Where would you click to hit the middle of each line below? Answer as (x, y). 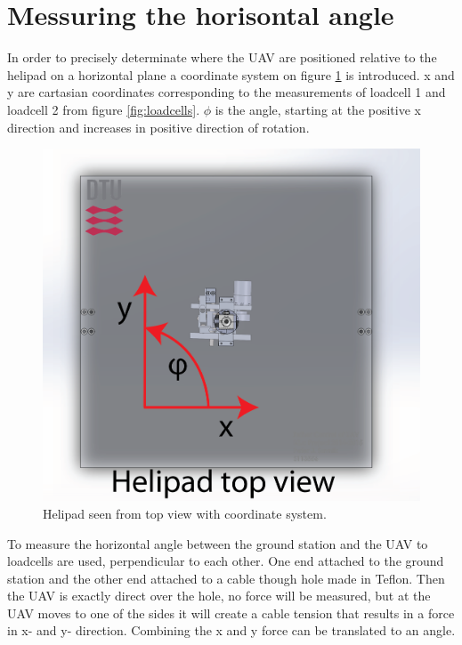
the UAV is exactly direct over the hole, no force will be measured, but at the (219, 596)
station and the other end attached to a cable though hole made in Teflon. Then (226, 578)
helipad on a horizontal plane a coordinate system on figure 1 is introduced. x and (231, 74)
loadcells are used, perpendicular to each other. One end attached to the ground (226, 561)
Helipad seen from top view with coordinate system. (185, 513)
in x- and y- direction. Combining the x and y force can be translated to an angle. (231, 630)
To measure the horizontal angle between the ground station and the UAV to (218, 543)
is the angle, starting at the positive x (318, 109)
